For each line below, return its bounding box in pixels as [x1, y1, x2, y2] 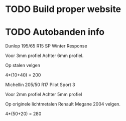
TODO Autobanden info [5, 26, 105, 38]
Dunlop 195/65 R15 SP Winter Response [5, 43, 87, 49]
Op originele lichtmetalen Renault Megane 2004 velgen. [5, 101, 121, 107]
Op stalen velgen [5, 62, 41, 68]
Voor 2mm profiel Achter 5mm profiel [5, 91, 82, 97]
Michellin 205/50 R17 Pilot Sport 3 [5, 81, 75, 88]
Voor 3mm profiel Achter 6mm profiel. [5, 52, 84, 58]
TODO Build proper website [5, 3, 121, 15]
